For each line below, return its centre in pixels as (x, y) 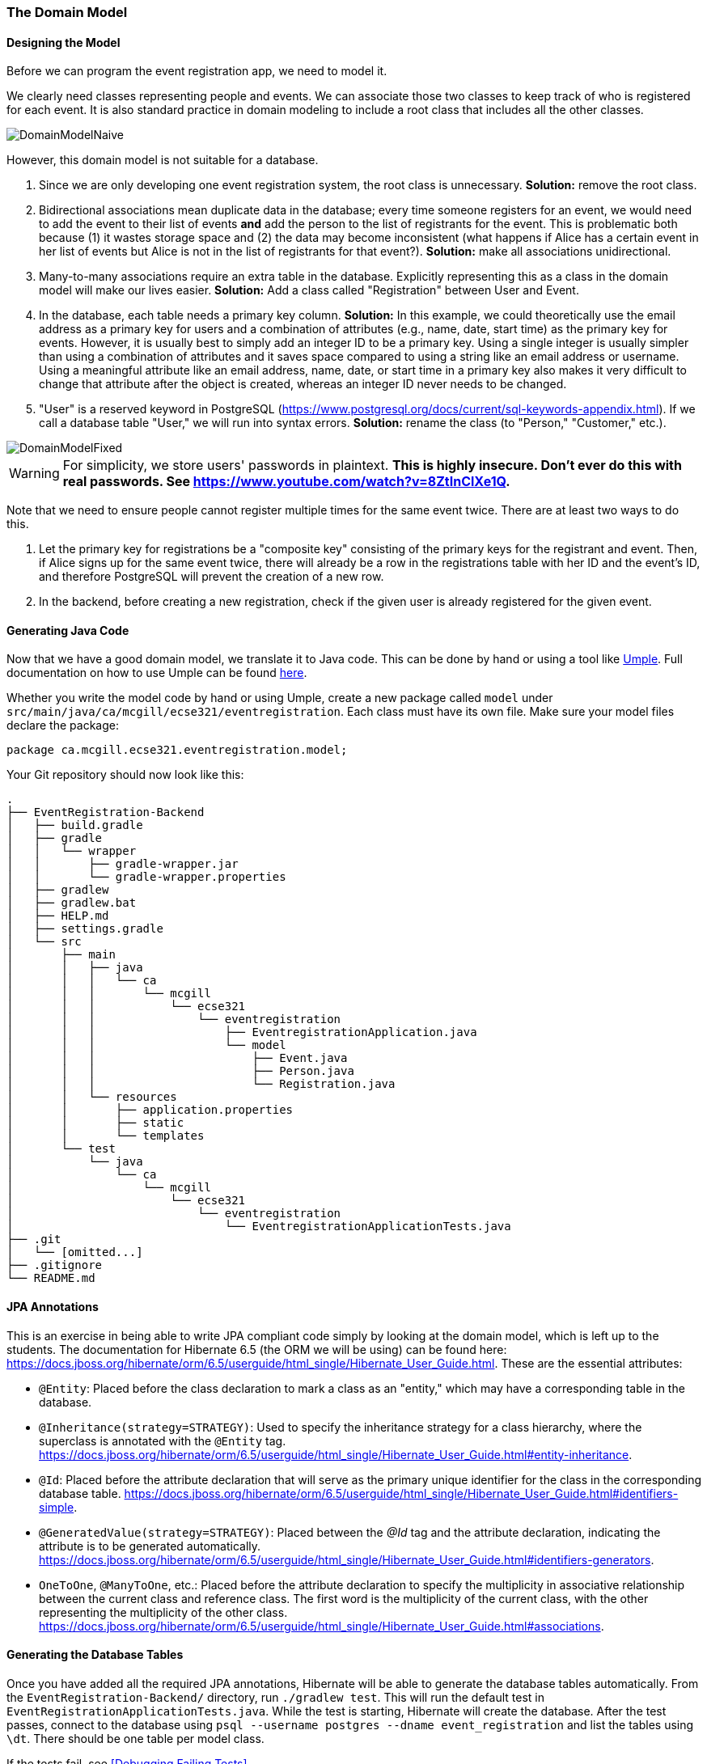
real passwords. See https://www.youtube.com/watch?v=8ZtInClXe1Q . (286, 482)
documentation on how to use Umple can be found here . (157, 673)
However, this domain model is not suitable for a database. (163, 160)
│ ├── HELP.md (58, 916)
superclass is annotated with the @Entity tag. (163, 1440)
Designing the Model (64, 42)
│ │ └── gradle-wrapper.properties (146, 877)
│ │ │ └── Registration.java (201, 1084)
